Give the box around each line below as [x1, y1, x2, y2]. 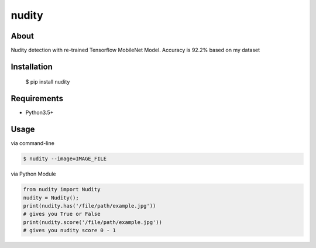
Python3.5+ [25, 109, 54, 116]
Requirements [11, 94, 64, 104]
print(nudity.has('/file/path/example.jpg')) [23, 202, 156, 209]
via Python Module [11, 170, 56, 178]
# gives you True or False [23, 211, 101, 218]
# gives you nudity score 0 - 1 [23, 227, 116, 234]
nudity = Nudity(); [23, 194, 79, 201]
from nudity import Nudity [23, 186, 101, 193]
